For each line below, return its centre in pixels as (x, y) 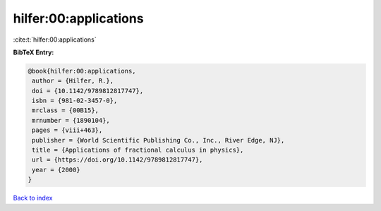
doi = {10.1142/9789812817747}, (88, 91)
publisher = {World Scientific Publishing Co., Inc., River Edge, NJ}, (158, 140)
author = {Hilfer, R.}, (73, 81)
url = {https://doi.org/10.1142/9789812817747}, (117, 160)
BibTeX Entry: (34, 52)
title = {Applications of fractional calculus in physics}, (138, 150)
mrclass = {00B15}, (65, 110)
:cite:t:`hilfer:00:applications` (55, 40)
